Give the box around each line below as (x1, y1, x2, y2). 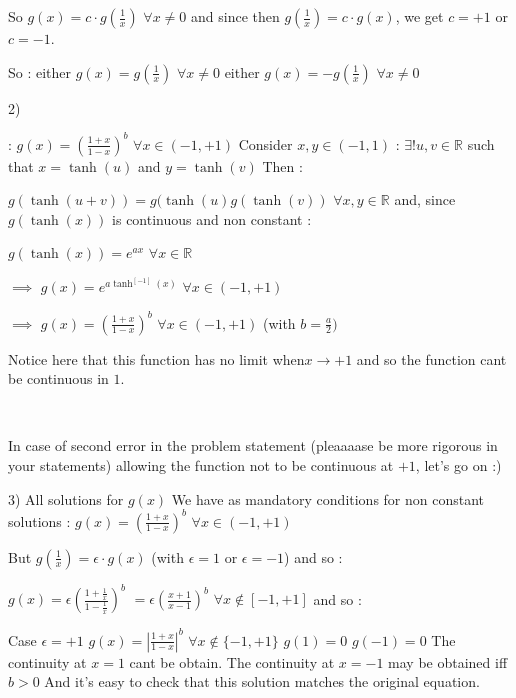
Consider (238, 133, 293, 154)
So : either (8, 61, 72, 82)
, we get (395, 6, 444, 26)
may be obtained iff (388, 651, 508, 672)
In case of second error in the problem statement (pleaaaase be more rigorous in (8, 435, 498, 456)
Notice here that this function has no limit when (8, 348, 305, 369)
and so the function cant (356, 348, 507, 369)
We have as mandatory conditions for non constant (171, 488, 485, 509)
